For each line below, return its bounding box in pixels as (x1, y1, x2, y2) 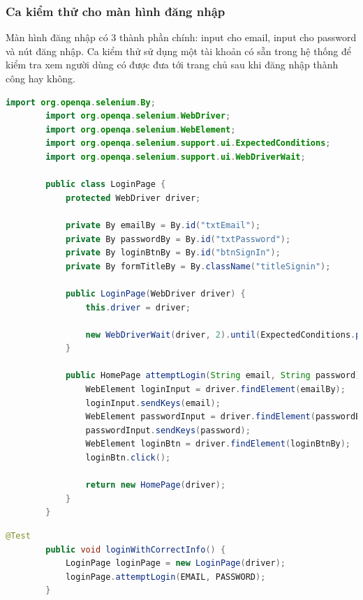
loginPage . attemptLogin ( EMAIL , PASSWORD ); (65, 571, 266, 582)
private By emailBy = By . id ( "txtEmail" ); (65, 220, 261, 230)
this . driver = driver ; (85, 302, 191, 313)
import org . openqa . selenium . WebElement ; (45, 124, 236, 135)
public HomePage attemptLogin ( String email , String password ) (65, 370, 361, 381)
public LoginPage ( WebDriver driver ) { (65, 288, 246, 299)
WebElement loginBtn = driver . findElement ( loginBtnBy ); (85, 439, 351, 449)
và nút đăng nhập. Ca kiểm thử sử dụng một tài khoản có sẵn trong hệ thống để (6, 43, 351, 58)
